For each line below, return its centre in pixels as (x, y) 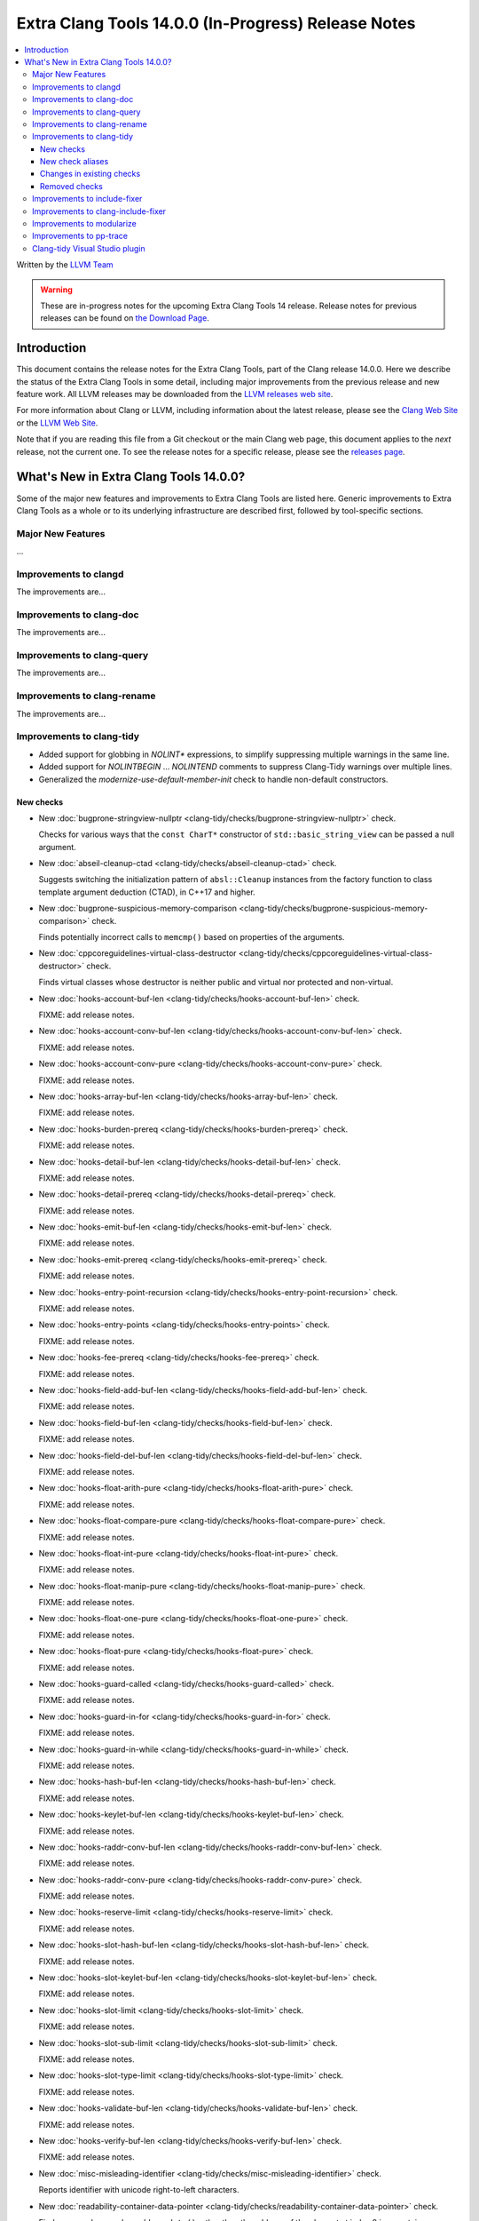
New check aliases (75, 162)
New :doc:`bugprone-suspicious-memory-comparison (138, 908)
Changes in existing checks (90, 174)
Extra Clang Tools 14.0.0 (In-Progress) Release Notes (216, 23)
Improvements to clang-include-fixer (99, 211)
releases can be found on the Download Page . (125, 318)
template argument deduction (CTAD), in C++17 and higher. (147, 892)
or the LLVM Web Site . (57, 423)
